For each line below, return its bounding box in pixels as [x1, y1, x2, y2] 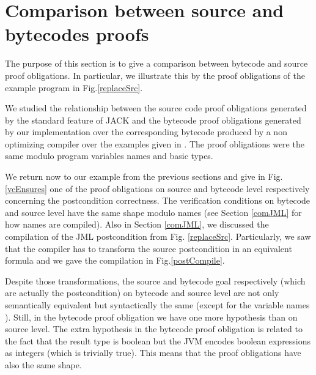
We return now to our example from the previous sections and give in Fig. [5, 170, 283, 183]
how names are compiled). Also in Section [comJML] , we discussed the [5, 218, 269, 231]
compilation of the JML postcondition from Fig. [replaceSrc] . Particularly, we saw [5, 230, 311, 243]
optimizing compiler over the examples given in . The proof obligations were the [5, 137, 304, 150]
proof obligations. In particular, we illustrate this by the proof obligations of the [5, 69, 305, 81]
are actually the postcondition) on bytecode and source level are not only [5, 286, 279, 299]
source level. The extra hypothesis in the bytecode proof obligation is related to [5, 322, 303, 335]
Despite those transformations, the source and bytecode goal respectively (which [5, 274, 306, 287]
